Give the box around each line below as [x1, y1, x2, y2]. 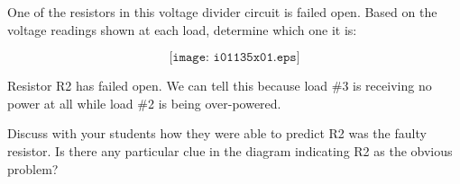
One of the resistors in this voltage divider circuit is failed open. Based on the [7, 3, 437, 21]
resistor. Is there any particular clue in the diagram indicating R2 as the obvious [7, 141, 453, 160]
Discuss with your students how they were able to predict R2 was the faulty [7, 124, 427, 143]
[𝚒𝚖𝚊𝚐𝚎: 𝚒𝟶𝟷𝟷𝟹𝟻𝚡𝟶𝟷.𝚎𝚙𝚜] [169, 51, 300, 65]
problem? [7, 159, 59, 178]
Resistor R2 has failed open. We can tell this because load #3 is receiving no [7, 76, 432, 95]
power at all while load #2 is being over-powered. [7, 93, 281, 112]
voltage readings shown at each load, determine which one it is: [7, 20, 357, 39]
